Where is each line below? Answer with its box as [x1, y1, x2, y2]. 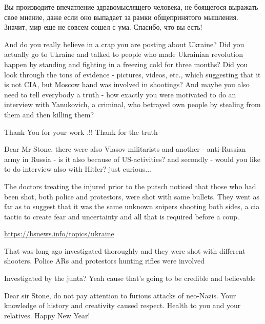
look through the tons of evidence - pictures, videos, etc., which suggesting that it [4, 69, 261, 79]
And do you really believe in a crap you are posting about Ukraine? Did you [4, 38, 244, 49]
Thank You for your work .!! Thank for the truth [4, 126, 158, 137]
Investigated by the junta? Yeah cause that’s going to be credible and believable [4, 273, 256, 283]
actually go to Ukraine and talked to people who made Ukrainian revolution [4, 49, 243, 59]
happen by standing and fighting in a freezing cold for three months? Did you [4, 58, 248, 69]
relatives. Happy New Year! [4, 310, 90, 320]
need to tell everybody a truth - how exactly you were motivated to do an [4, 89, 236, 99]
